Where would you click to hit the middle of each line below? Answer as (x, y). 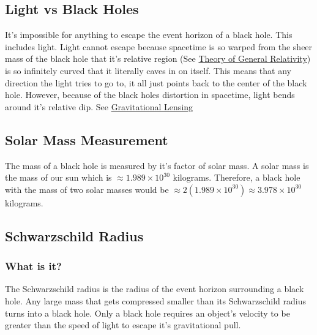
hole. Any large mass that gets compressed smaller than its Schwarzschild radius (155, 300)
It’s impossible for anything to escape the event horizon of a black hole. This (149, 35)
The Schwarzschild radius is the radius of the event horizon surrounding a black (155, 289)
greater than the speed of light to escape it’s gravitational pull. (123, 325)
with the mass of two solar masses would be (87, 189)
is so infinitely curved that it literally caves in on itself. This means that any (148, 70)
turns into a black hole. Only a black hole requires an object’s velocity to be (147, 313)
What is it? (33, 266)
